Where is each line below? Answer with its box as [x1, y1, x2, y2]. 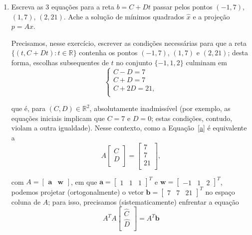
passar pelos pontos [153, 1, 213, 11]
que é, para [11, 103, 45, 114]
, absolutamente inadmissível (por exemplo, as [89, 103, 231, 114]
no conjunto [116, 57, 152, 67]
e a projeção [193, 11, 230, 21]
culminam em [186, 57, 227, 67]
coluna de [11, 196, 41, 207]
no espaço [205, 186, 235, 197]
